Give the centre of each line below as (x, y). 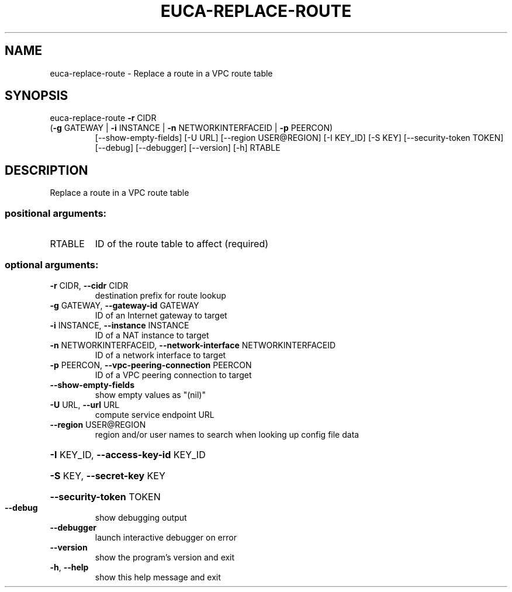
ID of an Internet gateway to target (161, 315)
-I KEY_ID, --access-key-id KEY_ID (128, 454)
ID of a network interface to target (160, 355)
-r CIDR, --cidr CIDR (89, 285)
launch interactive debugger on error (166, 537)
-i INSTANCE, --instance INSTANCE (120, 325)
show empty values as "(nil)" (150, 394)
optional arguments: (52, 265)
